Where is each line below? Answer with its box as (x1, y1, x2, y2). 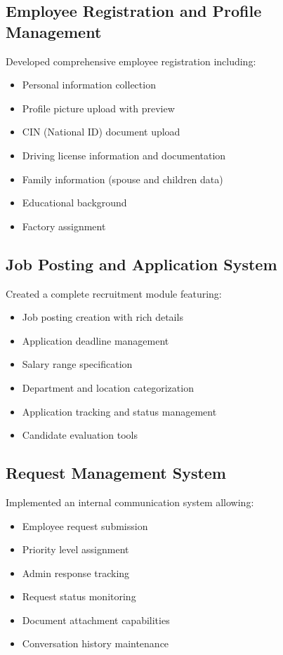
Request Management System (6, 462, 226, 484)
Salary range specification (22, 357, 133, 371)
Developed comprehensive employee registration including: (6, 53, 256, 68)
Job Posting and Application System (6, 253, 277, 274)
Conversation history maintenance (22, 636, 169, 651)
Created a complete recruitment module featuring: (6, 286, 222, 300)
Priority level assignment (22, 542, 129, 557)
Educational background (22, 195, 127, 210)
